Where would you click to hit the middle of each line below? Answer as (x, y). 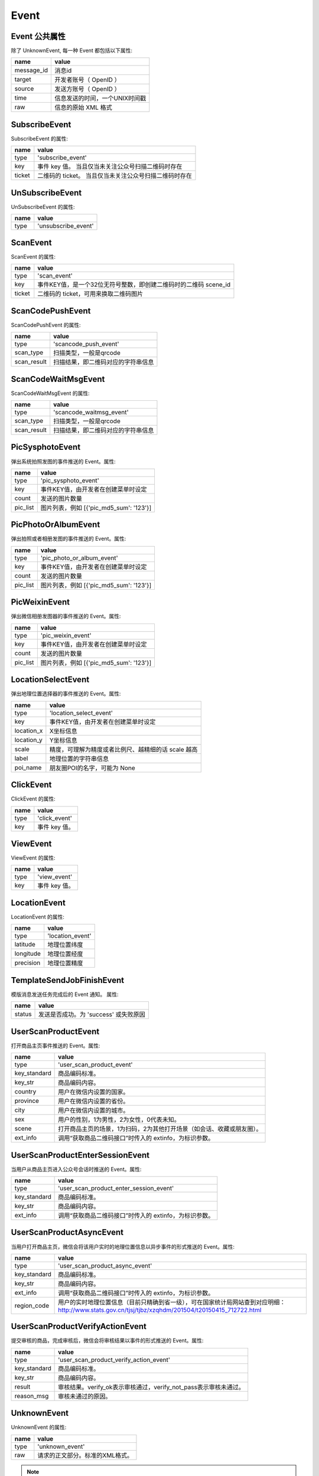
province (27, 1101)
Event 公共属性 (38, 36)
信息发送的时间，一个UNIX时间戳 (100, 99)
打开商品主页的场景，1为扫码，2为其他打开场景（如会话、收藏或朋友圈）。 (160, 1129)
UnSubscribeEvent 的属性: (43, 207)
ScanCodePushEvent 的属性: (46, 325)
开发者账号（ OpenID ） (87, 80)
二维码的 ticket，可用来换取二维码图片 (90, 294)
